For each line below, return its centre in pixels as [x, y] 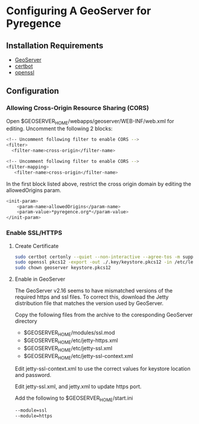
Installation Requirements [55, 45]
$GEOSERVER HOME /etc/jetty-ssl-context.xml [78, 357]
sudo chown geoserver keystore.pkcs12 [63, 268]
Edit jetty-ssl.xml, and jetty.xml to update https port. [78, 387]
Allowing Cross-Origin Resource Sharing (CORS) [78, 108]
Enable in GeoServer [40, 279]
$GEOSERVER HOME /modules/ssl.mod [69, 333]
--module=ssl [31, 411]
